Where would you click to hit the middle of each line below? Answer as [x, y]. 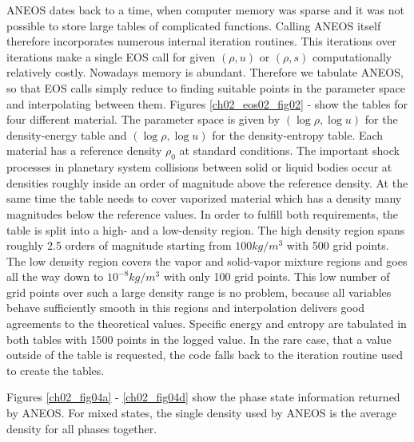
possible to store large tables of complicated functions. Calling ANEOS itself [194, 25]
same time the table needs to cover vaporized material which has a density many [204, 198]
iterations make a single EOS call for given [111, 56]
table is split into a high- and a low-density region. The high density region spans [206, 229]
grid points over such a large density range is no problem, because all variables [199, 292]
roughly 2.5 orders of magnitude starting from [119, 245]
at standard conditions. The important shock [289, 150]
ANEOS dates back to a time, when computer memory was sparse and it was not [206, 10]
